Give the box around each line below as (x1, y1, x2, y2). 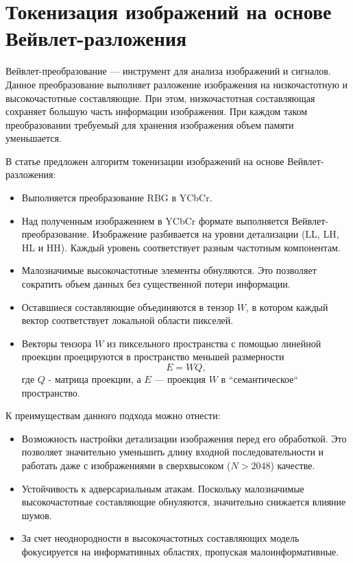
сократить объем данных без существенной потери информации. (21, 277, 291, 291)
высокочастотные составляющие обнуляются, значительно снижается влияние (21, 495, 346, 509)
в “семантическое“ (221, 372, 299, 386)
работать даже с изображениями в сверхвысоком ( (21, 458, 231, 472)
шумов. (21, 508, 52, 522)
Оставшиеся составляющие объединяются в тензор (21, 299, 234, 314)
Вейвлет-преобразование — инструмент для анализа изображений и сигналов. (5, 64, 331, 78)
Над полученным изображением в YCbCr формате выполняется (21, 213, 289, 227)
